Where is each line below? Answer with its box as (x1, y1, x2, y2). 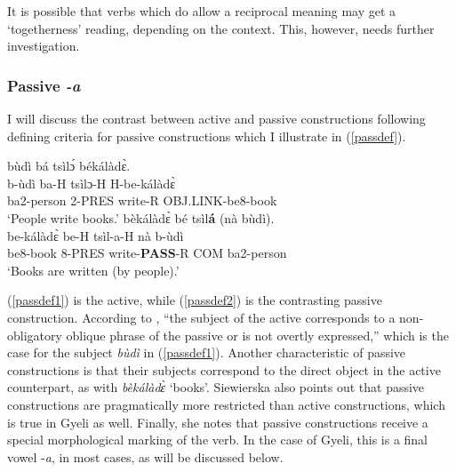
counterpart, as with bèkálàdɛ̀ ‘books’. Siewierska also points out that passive (7, 378, 425, 396)
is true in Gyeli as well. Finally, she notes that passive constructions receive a (7, 412, 428, 431)
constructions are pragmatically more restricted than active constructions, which (7, 395, 445, 413)
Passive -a (7, 74, 81, 96)
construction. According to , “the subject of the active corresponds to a (7, 308, 396, 326)
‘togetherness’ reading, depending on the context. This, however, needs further (7, 19, 435, 37)
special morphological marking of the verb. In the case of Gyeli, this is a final (7, 430, 428, 449)
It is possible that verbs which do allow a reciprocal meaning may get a (7, 2, 396, 20)
